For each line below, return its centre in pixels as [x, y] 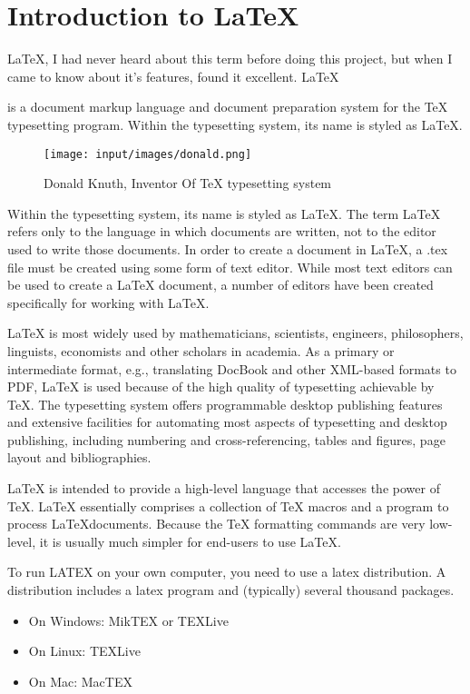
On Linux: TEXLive [84, 651]
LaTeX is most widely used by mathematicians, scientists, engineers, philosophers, [235, 333]
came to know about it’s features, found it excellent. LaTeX [173, 76]
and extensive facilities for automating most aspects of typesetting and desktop [227, 422]
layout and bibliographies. [79, 457]
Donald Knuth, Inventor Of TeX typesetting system [188, 183]
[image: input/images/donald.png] [148, 154]
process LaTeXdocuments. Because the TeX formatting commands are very [216, 524]
